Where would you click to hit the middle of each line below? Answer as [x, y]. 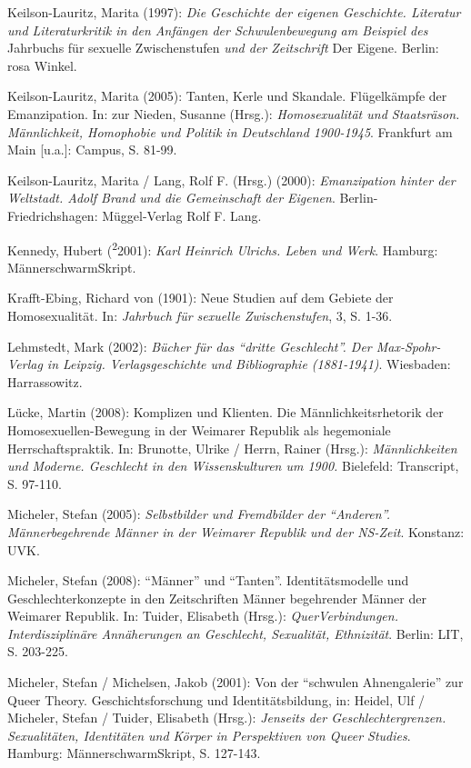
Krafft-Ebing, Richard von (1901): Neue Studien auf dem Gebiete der [200, 298]
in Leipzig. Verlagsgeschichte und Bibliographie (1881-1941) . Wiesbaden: [249, 364]
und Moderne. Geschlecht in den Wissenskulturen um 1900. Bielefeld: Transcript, [233, 466]
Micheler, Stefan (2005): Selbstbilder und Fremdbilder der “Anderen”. [199, 514]
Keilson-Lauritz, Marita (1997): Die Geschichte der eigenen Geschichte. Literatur [234, 12]
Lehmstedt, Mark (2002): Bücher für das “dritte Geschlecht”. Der [190, 346]
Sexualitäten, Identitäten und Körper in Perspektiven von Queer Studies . [209, 735]
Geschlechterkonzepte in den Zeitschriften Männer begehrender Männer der [217, 598]
